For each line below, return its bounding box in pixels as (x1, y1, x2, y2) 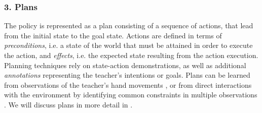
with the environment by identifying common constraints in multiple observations (4, 89, 257, 100)
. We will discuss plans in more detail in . (4, 99, 133, 109)
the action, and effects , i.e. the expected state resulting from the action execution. (4, 50, 258, 60)
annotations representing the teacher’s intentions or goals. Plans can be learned (4, 70, 250, 80)
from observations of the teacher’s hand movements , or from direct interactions (4, 79, 252, 90)
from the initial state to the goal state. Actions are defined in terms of (4, 30, 222, 40)
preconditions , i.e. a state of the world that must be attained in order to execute (4, 40, 253, 50)
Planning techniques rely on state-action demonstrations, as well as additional (4, 60, 246, 70)
